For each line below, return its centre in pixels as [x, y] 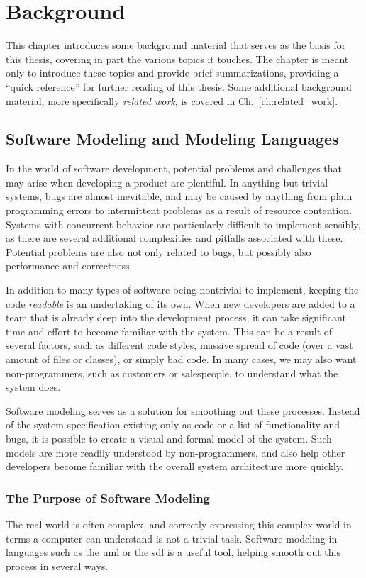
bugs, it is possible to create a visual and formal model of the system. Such [169, 438]
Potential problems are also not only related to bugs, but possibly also [159, 251]
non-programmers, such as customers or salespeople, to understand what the [172, 373]
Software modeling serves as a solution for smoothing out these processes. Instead [183, 410]
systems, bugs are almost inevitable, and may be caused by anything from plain [179, 196]
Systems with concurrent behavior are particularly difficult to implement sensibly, [183, 224]
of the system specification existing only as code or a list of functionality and [173, 424]
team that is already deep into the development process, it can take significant [176, 317]
